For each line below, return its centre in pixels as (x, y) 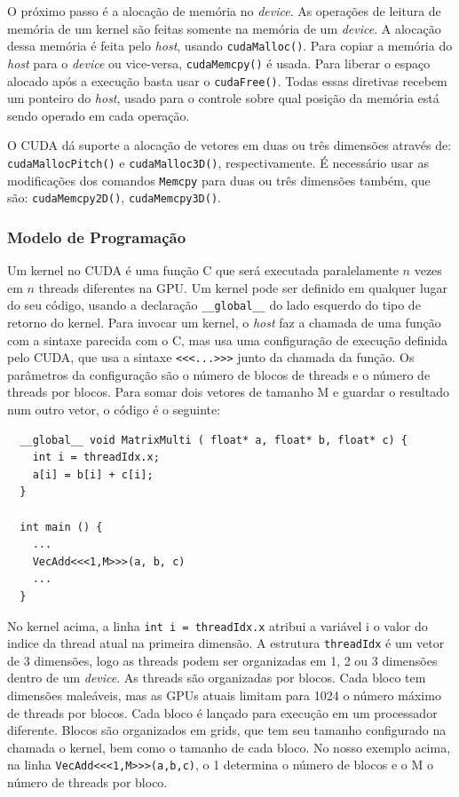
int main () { (61, 527)
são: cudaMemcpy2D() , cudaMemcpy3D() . (115, 197)
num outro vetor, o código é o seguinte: (114, 409)
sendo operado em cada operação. (99, 115)
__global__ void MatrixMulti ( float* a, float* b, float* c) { (214, 440)
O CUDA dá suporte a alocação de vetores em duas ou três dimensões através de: (229, 145)
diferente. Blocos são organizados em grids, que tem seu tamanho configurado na (227, 730)
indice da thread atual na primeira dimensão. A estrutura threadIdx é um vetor (226, 643)
